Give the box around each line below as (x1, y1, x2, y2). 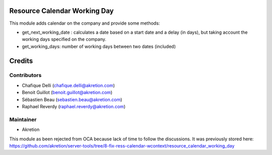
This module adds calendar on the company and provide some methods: (9, 20, 160, 26)
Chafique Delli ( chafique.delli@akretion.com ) (22, 82, 115, 88)
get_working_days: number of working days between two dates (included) (22, 43, 176, 49)
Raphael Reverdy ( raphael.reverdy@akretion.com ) (22, 104, 126, 110)
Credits (9, 56, 33, 65)
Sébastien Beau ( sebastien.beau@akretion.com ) (22, 96, 122, 103)
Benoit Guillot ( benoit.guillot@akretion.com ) (22, 90, 113, 96)
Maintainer (9, 116, 37, 123)
